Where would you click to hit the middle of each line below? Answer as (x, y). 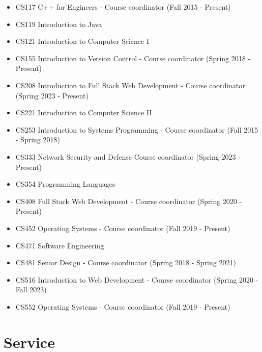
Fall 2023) (31, 290)
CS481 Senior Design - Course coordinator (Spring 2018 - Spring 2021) (126, 262)
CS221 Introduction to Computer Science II (84, 112)
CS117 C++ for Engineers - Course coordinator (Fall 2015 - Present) (123, 7)
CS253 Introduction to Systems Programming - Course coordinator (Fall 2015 (137, 129)
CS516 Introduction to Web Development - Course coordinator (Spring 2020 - (137, 279)
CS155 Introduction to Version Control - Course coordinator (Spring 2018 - (133, 58)
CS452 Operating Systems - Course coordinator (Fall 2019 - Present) (123, 228)
